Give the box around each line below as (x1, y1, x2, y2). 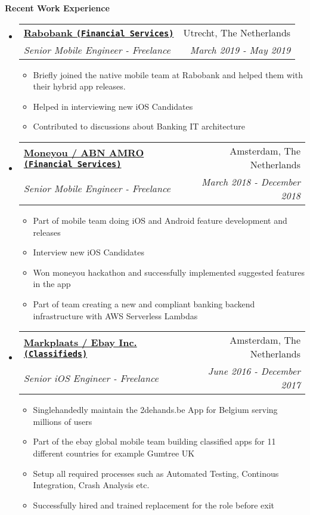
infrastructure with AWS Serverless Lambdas (33, 309, 198, 322)
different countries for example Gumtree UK (33, 446, 195, 459)
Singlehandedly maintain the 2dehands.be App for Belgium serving (33, 403, 278, 416)
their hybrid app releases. (33, 80, 126, 92)
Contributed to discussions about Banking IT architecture (33, 120, 245, 132)
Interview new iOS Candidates (33, 246, 144, 258)
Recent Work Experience (5, 2, 110, 14)
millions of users (33, 415, 92, 427)
